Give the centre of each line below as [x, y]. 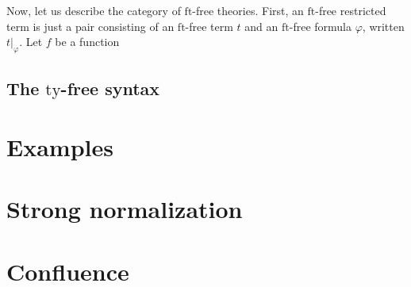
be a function [87, 42]
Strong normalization [125, 209]
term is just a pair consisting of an [90, 26]
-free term [209, 26]
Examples [60, 146]
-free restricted [351, 10]
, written [383, 26]
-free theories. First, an [248, 10]
